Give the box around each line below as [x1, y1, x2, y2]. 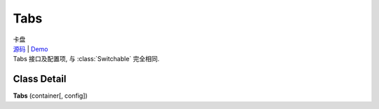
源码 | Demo [13, 44, 48, 53]
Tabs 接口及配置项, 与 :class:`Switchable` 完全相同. [13, 55, 160, 63]
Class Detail [13, 73, 67, 85]
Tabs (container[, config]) [13, 91, 88, 100]
